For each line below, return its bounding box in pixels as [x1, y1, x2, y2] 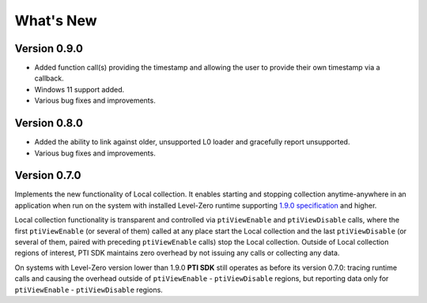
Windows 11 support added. [34, 84, 125, 94]
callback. [34, 73, 65, 83]
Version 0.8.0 [14, 117, 83, 130]
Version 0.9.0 [14, 42, 83, 55]
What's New [14, 12, 98, 29]
